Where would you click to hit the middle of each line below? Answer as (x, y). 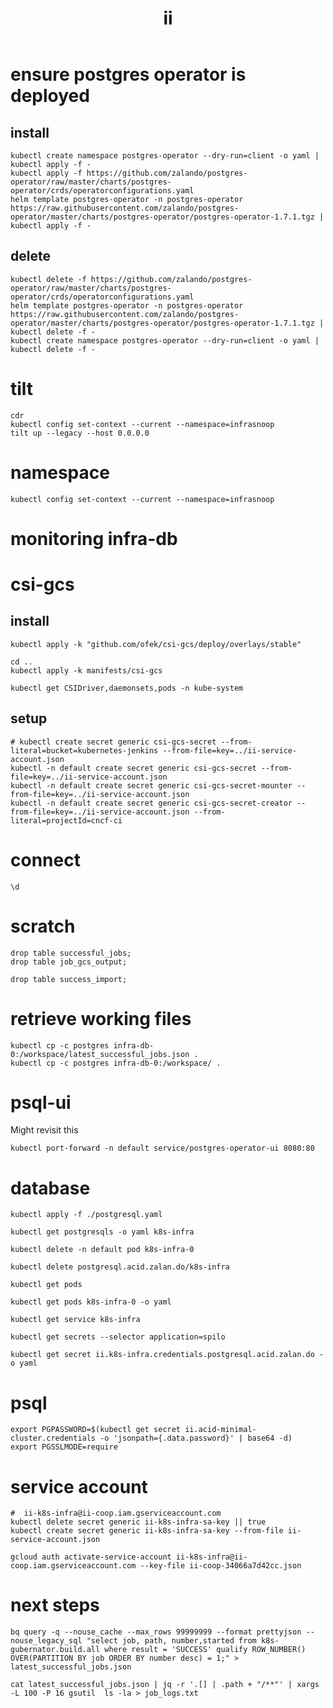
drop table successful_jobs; (71, 953)
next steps (55, 1605)
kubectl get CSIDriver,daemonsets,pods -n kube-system (127, 688)
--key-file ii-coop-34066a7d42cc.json (220, 1566)
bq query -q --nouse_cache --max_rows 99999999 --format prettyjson (156, 1632)
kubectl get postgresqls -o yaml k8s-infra (102, 1232)
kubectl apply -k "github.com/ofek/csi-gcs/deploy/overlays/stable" (156, 644)
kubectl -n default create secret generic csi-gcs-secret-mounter (151, 785)
